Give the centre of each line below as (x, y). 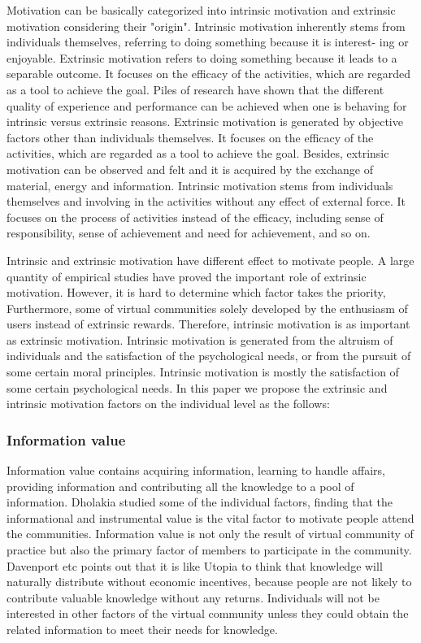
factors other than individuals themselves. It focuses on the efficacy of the (190, 137)
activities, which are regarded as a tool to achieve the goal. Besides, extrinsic (198, 153)
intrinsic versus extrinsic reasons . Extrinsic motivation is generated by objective (205, 122)
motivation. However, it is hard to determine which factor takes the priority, (196, 292)
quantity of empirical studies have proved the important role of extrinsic (187, 276)
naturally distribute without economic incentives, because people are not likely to (209, 582)
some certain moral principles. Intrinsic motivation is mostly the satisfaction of (203, 372)
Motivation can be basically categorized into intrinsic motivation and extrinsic (201, 10)
